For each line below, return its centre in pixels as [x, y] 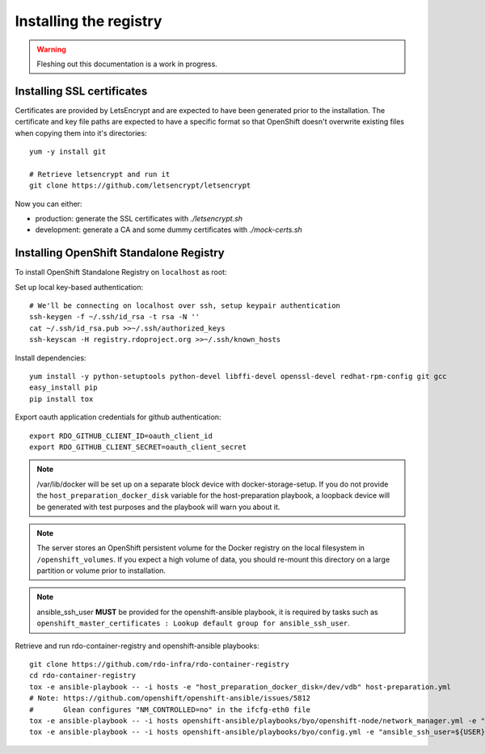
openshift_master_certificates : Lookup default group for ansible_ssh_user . [194, 623]
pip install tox [61, 399]
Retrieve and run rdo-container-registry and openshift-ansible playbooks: [137, 646]
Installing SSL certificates [81, 91]
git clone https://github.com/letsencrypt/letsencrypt [140, 185]
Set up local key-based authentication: [79, 287]
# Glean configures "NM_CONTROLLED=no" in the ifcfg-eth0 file [170, 710]
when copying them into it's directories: [81, 133]
